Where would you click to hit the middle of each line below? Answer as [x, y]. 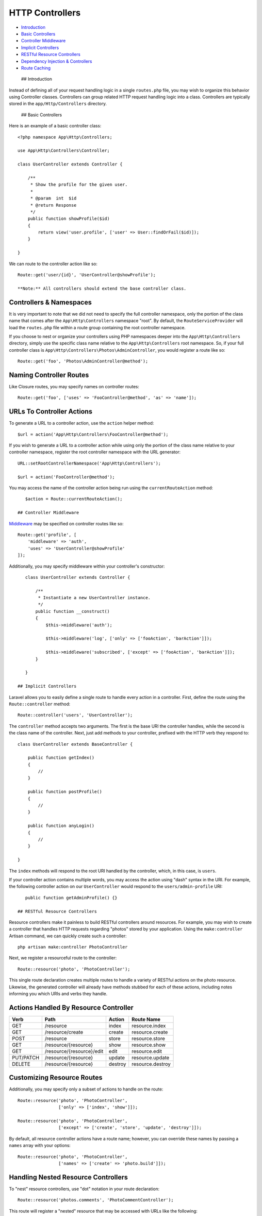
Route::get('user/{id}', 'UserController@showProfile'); [87, 275]
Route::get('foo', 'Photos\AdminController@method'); [83, 361]
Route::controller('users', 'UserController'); [75, 715]
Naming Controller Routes [49, 375]
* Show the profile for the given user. [79, 185]
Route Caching [36, 68]
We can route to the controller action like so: [53, 264]
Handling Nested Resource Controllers [68, 1177]
